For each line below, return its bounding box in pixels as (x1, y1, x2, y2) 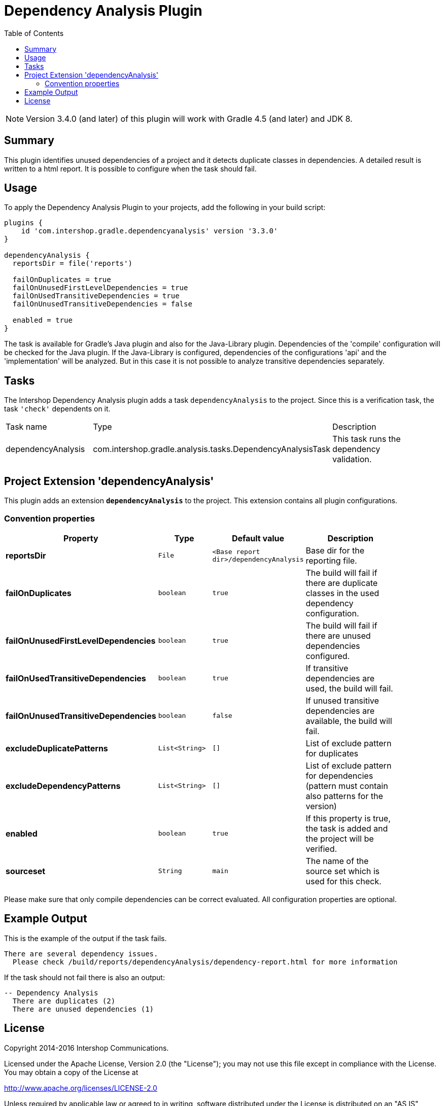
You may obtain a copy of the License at (4, 1067, 139, 1077)
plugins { (4, 219, 43, 227)
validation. (332, 454, 372, 465)
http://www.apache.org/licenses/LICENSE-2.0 (4, 1083, 157, 1092)
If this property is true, (305, 813, 391, 823)
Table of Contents (4, 28, 64, 38)
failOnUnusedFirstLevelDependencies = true (12, 284, 188, 292)
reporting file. (305, 555, 357, 566)
